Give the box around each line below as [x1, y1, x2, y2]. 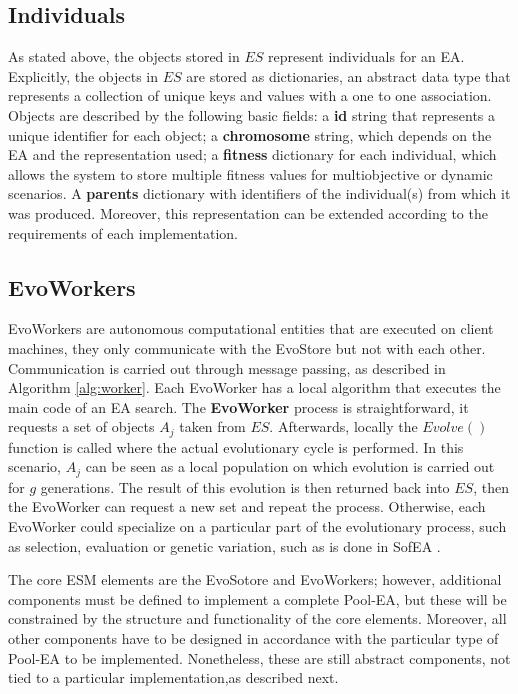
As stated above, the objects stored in [8, 46, 240, 67]
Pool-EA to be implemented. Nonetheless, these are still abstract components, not [8, 647, 511, 668]
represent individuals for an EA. [267, 46, 465, 67]
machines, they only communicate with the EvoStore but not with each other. [8, 337, 486, 358]
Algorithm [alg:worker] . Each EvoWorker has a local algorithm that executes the [8, 377, 501, 398]
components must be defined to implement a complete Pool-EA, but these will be [8, 588, 507, 609]
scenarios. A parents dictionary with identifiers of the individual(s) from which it [8, 183, 511, 204]
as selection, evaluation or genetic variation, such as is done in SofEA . [8, 535, 441, 556]
